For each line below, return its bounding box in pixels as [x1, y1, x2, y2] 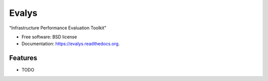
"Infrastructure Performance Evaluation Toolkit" [9, 25, 107, 31]
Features [9, 54, 37, 62]
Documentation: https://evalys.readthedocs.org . [21, 41, 120, 47]
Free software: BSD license [21, 34, 77, 40]
